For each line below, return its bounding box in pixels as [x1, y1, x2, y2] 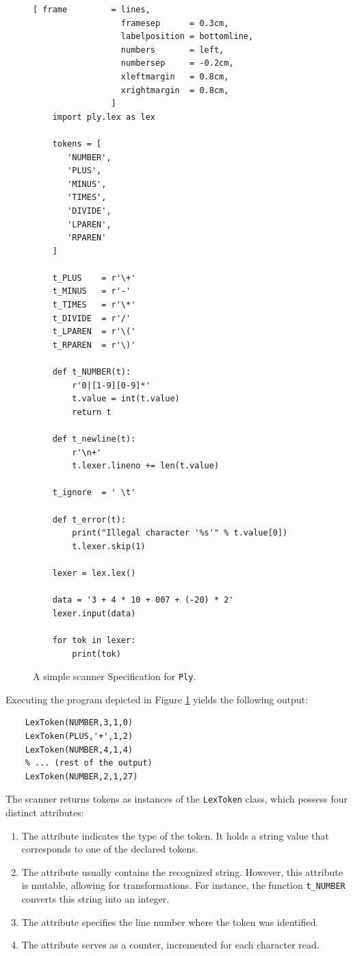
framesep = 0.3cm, [120, 18, 229, 28]
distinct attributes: [5, 805, 84, 819]
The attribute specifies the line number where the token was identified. [21, 914, 319, 929]
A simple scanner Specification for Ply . [33, 669, 196, 683]
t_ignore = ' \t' [52, 488, 136, 498]
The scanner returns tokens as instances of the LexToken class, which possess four [5, 792, 348, 806]
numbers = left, [120, 45, 224, 55]
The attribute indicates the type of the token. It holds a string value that [21, 828, 329, 842]
